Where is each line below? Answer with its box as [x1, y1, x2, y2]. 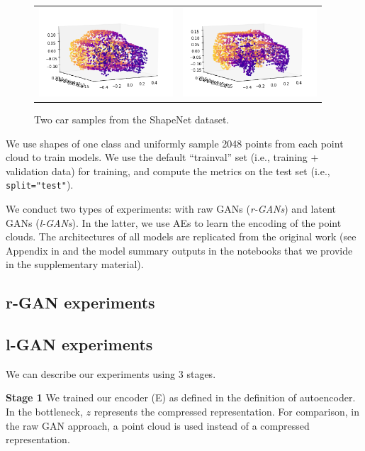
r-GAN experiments [6, 291, 155, 313]
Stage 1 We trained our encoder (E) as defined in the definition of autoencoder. [6, 390, 356, 405]
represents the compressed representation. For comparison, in [94, 404, 359, 419]
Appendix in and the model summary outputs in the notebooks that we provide [6, 243, 353, 257]
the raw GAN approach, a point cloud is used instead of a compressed [6, 418, 310, 433]
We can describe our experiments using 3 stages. [6, 366, 216, 381]
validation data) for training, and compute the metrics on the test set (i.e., [6, 163, 330, 178]
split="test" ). [6, 177, 74, 192]
